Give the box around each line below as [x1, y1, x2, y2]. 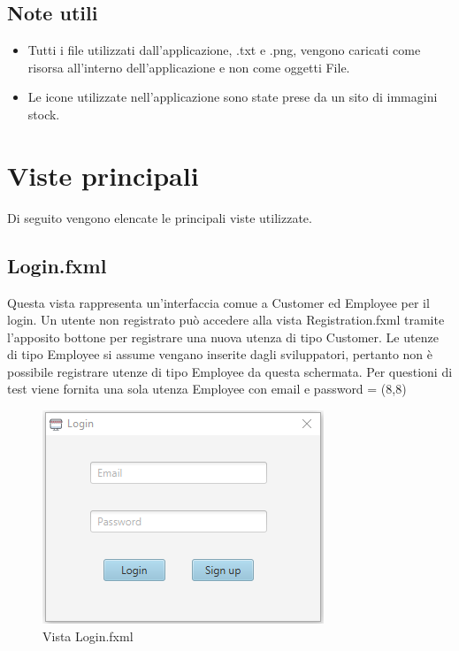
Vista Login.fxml [42, 626, 134, 645]
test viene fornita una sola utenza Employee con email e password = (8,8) [7, 379, 407, 398]
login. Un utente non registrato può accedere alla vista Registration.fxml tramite [7, 310, 445, 329]
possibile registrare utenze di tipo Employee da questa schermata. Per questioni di [7, 362, 453, 380]
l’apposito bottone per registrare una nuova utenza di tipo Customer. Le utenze [7, 327, 439, 346]
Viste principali [7, 157, 199, 193]
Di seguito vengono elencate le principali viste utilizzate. [7, 208, 312, 226]
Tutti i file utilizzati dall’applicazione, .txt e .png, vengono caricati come [27, 41, 421, 59]
